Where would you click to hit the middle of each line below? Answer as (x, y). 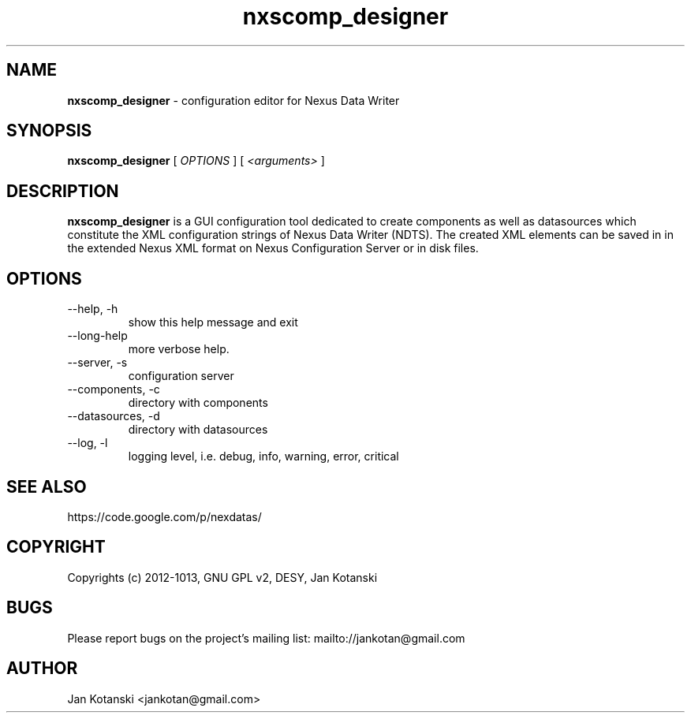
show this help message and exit (213, 322)
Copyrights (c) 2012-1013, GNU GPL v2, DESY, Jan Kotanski (222, 577)
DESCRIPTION (63, 191)
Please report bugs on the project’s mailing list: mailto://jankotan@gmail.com (266, 638)
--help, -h (93, 309)
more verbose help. (179, 349)
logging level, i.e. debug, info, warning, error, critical (263, 456)
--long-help (97, 336)
